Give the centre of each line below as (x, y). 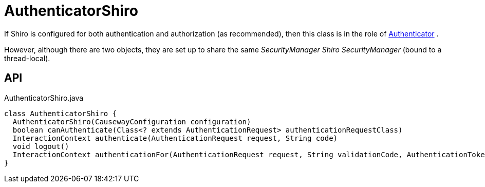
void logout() (41, 146)
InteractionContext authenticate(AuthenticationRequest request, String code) (175, 138)
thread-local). (27, 58)
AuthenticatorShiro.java (44, 98)
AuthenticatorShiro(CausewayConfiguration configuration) (132, 121)
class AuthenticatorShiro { (61, 113)
